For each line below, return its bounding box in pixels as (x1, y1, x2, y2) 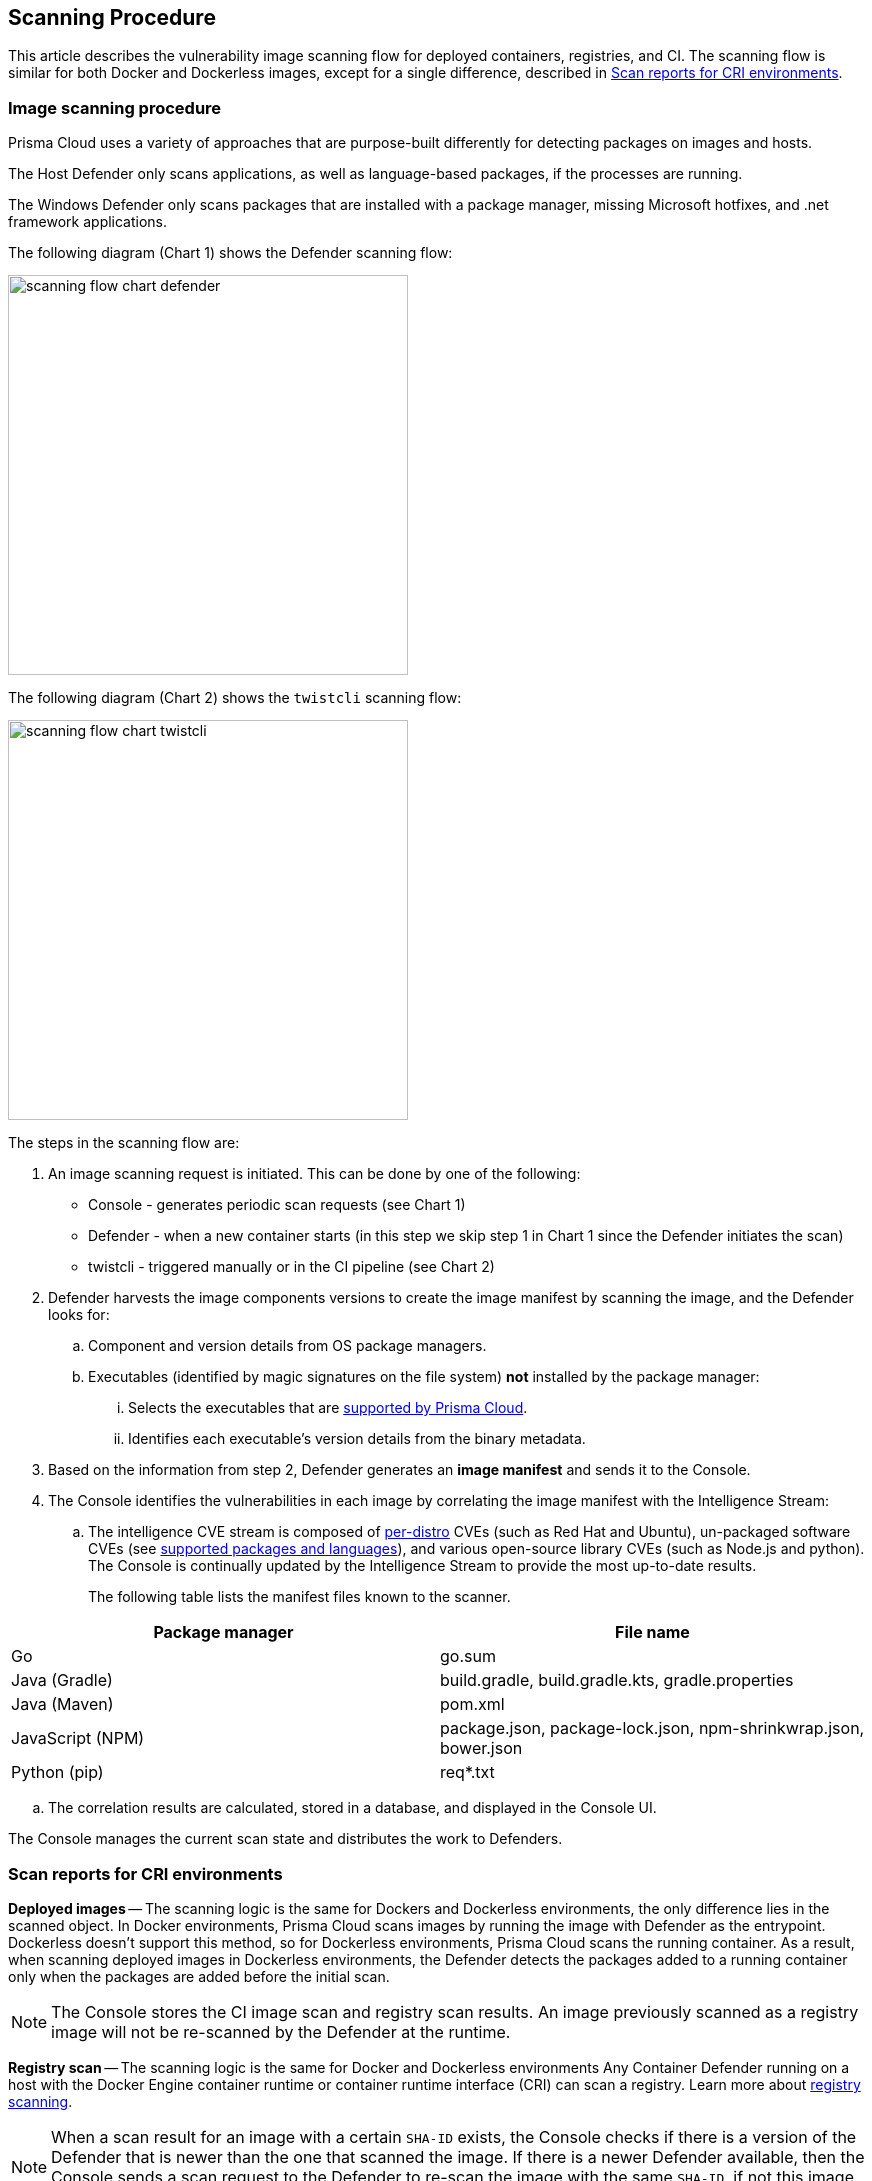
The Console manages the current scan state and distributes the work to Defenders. (8, 1830, 563, 1848)
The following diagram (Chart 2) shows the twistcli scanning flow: (8, 689, 462, 707)
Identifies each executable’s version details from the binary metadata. (128, 1430, 586, 1448)
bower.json (440, 1738, 523, 1759)
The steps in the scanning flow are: (8, 1134, 240, 1152)
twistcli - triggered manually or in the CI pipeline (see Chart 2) (88, 1258, 495, 1276)
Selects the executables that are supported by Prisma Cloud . (128, 1399, 528, 1417)
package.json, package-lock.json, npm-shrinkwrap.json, (440, 1718, 865, 1739)
